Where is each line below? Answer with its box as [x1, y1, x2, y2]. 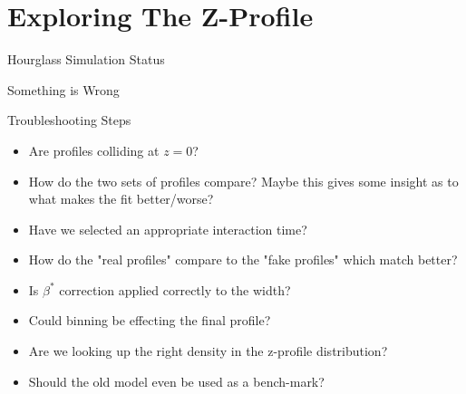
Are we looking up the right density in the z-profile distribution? [28, 341, 388, 360]
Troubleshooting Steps [7, 111, 131, 130]
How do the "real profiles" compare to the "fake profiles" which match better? [28, 250, 458, 269]
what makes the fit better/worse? [28, 189, 214, 208]
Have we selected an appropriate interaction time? [28, 219, 307, 238]
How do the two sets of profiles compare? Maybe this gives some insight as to [28, 171, 459, 190]
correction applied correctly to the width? [59, 280, 291, 299]
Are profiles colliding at [28, 140, 160, 159]
